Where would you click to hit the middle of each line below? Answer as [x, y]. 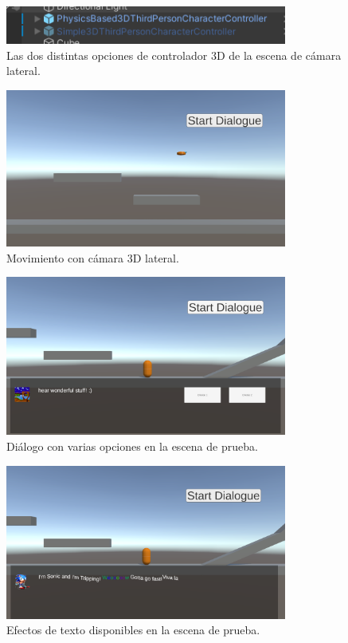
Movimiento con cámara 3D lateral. [93, 257]
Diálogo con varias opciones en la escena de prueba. [132, 446]
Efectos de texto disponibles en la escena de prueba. [133, 630]
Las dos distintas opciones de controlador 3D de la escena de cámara [174, 55]
